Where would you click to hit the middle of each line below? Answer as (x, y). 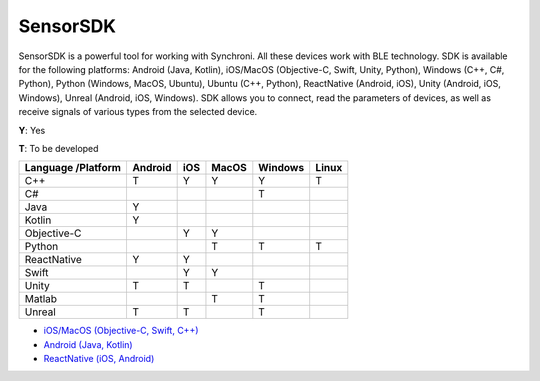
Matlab (41, 299)
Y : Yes (32, 130)
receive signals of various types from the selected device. (138, 112)
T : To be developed (58, 148)
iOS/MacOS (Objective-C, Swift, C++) (121, 331)
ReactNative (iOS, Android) (99, 359)
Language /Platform (73, 168)
